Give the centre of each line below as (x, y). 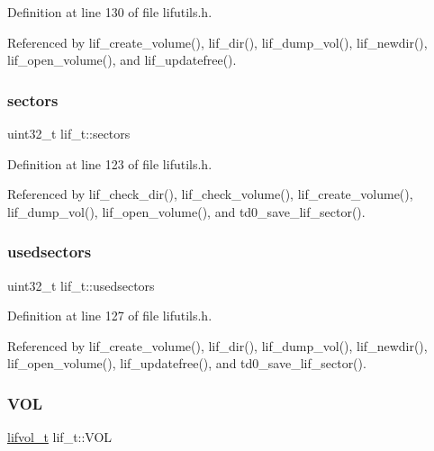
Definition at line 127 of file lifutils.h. (110, 316)
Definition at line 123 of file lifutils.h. (110, 163)
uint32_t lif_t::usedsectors (81, 285)
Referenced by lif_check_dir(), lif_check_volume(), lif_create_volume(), (210, 194)
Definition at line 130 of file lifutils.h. (110, 12)
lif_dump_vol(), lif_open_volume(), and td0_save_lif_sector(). (186, 211)
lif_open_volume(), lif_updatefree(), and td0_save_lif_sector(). (187, 363)
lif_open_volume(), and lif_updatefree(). (122, 60)
